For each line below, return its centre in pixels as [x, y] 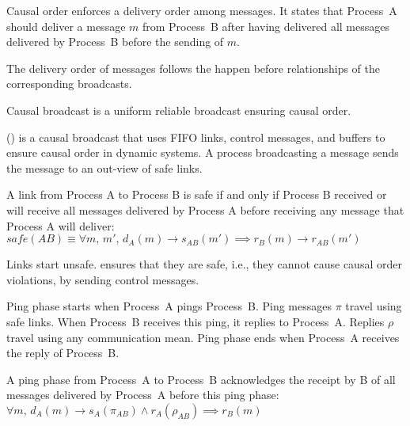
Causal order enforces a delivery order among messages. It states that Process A [202, 10]
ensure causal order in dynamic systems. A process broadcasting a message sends [203, 152]
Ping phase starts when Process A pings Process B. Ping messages [169, 306]
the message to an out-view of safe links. [104, 167]
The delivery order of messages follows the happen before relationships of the [193, 68]
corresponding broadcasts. [69, 84]
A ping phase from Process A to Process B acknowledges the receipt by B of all [201, 379]
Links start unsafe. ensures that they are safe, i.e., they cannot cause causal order [204, 264]
